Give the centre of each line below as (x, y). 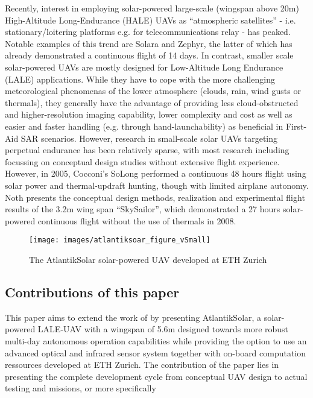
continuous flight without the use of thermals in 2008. (137, 220)
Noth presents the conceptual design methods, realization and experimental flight (155, 197)
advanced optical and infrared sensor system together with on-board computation (156, 352)
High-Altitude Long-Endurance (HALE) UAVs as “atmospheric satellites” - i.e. (150, 20)
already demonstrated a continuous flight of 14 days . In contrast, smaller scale (149, 55)
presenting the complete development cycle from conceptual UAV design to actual (156, 376)
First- (296, 126)
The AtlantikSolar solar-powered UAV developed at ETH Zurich (148, 259)
